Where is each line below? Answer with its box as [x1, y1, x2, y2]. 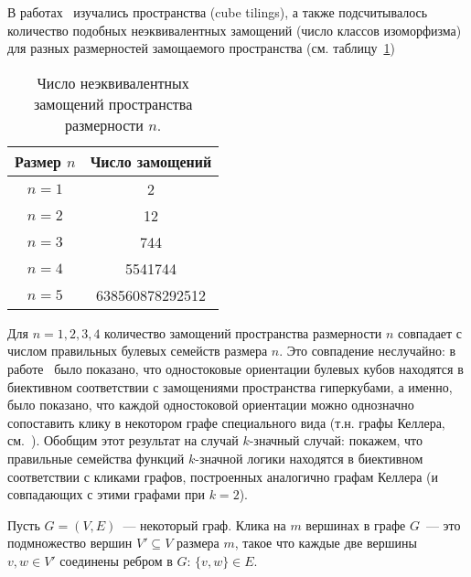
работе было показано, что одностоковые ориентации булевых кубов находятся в [7, 358, 464, 378]
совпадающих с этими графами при [7, 485, 206, 504]
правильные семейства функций [7, 448, 185, 467]
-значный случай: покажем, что [249, 431, 423, 450]
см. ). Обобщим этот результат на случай [7, 431, 239, 450]
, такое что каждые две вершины [234, 533, 417, 552]
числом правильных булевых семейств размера [7, 341, 268, 360]
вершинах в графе [305, 515, 406, 534]
